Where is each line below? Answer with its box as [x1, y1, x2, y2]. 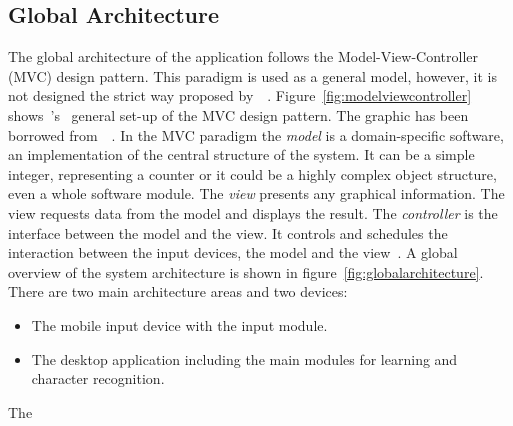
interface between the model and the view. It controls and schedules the [8, 222, 448, 243]
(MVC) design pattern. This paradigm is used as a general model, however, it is [8, 65, 498, 86]
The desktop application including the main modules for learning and [31, 348, 458, 369]
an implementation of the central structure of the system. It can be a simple [8, 144, 475, 165]
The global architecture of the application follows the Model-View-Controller [8, 46, 479, 67]
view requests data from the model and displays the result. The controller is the [8, 202, 498, 223]
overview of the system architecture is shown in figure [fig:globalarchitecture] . [8, 261, 484, 282]
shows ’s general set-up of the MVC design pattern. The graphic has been [8, 104, 469, 125]
